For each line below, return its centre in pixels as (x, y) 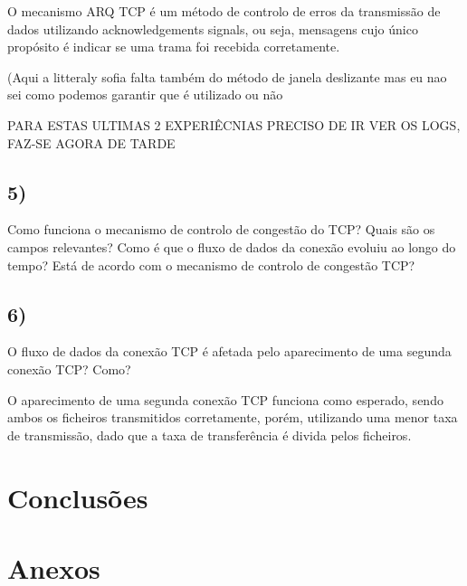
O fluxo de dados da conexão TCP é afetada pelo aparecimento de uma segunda (229, 351)
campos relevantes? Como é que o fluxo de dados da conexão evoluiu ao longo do (232, 246)
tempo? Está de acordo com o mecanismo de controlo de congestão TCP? (211, 265)
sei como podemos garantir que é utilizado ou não (145, 95)
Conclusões (78, 497)
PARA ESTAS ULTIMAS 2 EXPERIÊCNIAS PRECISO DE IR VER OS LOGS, (234, 124)
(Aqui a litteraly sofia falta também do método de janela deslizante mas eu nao (227, 76)
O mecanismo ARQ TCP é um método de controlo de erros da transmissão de (224, 11)
